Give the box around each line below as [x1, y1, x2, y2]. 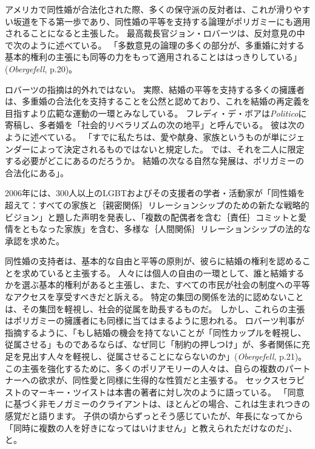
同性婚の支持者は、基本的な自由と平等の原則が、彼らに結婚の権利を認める [5, 255, 302, 267]
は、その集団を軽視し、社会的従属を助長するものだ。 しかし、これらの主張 [5, 302, 305, 315]
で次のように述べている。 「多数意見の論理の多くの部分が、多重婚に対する [5, 38, 305, 51]
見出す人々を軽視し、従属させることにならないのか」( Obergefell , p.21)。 [21, 350, 307, 363]
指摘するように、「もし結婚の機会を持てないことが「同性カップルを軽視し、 [5, 326, 307, 338]
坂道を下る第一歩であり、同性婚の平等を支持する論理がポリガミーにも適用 [13, 15, 311, 27]
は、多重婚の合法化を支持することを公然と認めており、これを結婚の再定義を [5, 95, 311, 108]
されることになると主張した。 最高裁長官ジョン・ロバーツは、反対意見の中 [5, 27, 305, 39]
